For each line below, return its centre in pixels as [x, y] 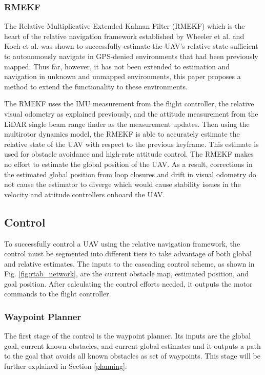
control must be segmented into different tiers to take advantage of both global [128, 254]
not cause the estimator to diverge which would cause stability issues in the [123, 184]
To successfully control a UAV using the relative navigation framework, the [122, 243]
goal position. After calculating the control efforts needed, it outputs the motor [128, 283]
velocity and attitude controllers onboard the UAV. [85, 194]
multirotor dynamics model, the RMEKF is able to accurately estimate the [122, 134]
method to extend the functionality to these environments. [96, 86]
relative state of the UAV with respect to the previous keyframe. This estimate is [131, 144]
